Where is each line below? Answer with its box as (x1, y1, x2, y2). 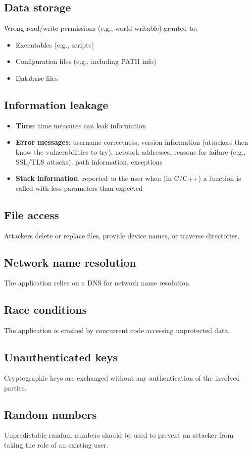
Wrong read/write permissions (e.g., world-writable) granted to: (4, 23, 198, 33)
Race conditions (4, 302, 87, 317)
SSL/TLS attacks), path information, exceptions (15, 156, 162, 167)
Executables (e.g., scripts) (15, 39, 94, 50)
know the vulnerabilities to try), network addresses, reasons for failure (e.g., (15, 146, 246, 157)
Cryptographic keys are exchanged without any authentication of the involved (4, 372, 240, 383)
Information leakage (4, 97, 108, 112)
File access (4, 207, 59, 222)
